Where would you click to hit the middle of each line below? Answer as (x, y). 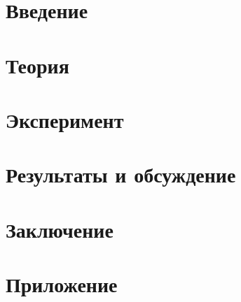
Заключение (60, 229)
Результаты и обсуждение (121, 174)
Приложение (62, 284)
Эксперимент (65, 119)
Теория (37, 65)
